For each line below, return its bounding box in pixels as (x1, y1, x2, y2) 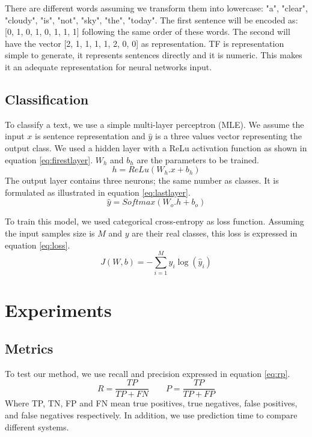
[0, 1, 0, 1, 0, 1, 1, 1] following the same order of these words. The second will (5, 25, 290, 38)
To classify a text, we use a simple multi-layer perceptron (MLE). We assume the (5, 118, 304, 130)
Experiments (5, 298, 112, 322)
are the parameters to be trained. (136, 153, 259, 166)
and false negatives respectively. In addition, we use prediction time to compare (5, 409, 298, 421)
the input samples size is (5, 226, 95, 239)
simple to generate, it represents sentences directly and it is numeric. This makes (5, 49, 302, 61)
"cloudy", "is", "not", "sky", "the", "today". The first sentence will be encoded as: (5, 13, 298, 26)
